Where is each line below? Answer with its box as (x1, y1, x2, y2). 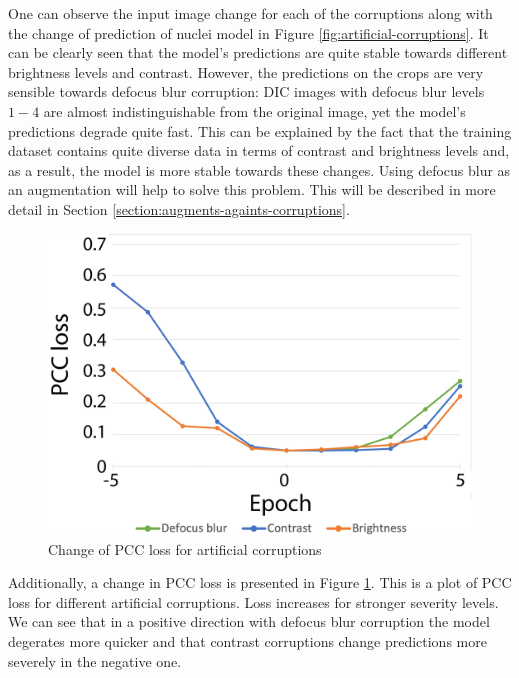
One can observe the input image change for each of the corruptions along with (8, 3, 493, 23)
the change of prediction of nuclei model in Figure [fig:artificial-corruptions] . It (8, 22, 489, 43)
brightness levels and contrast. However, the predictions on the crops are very (8, 61, 484, 82)
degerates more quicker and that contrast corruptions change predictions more (8, 630, 487, 651)
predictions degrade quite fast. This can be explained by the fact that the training (8, 120, 512, 141)
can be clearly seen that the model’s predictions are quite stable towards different (8, 42, 508, 63)
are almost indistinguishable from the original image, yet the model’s (43, 100, 466, 121)
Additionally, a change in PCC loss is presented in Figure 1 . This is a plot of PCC (8, 572, 512, 593)
